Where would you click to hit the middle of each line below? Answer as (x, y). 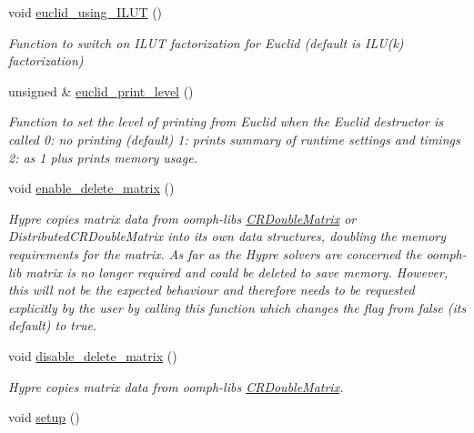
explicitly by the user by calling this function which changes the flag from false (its (237, 307)
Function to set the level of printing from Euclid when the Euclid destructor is (226, 121)
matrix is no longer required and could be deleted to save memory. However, (237, 272)
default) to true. (53, 325)
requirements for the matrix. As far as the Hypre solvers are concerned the (215, 253)
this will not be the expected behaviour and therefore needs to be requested (212, 290)
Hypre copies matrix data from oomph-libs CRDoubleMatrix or (182, 218)
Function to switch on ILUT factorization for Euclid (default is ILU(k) (206, 42)
